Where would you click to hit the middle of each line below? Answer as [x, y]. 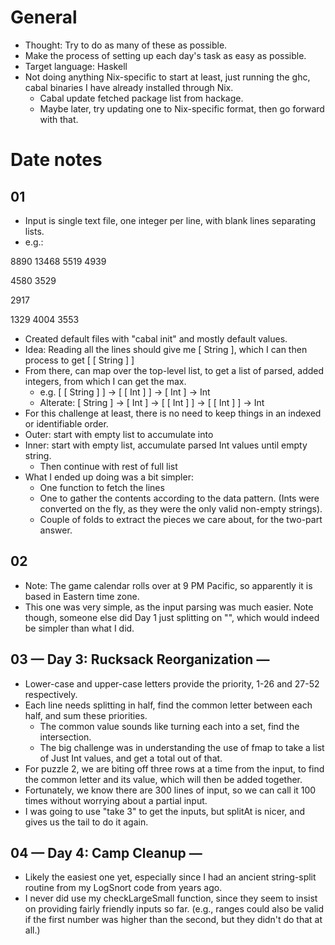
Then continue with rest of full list [108, 466]
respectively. [51, 694]
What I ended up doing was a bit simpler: [109, 477]
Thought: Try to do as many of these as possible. [126, 45]
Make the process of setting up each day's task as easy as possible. [165, 55]
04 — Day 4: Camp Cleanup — [106, 852]
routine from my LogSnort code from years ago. [123, 888]
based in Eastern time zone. [82, 596]
